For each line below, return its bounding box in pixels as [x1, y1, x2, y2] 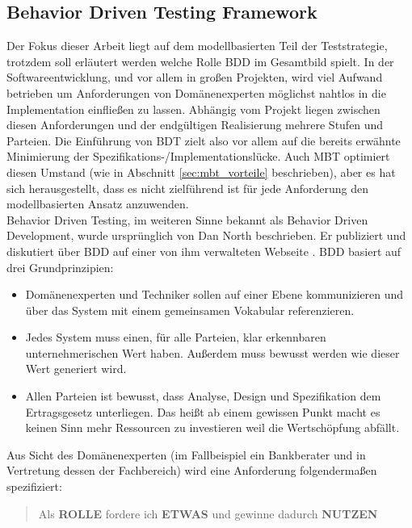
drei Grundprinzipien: [6, 258, 114, 275]
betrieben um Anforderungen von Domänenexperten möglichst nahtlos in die [6, 84, 386, 101]
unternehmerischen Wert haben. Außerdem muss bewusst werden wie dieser [25, 344, 400, 361]
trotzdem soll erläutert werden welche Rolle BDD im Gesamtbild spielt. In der [6, 52, 394, 69]
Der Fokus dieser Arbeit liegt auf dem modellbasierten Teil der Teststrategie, [6, 37, 388, 54]
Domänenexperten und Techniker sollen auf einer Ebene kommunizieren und [25, 286, 404, 303]
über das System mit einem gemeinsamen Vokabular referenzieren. [25, 301, 355, 318]
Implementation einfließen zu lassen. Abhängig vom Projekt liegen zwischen [6, 100, 380, 117]
